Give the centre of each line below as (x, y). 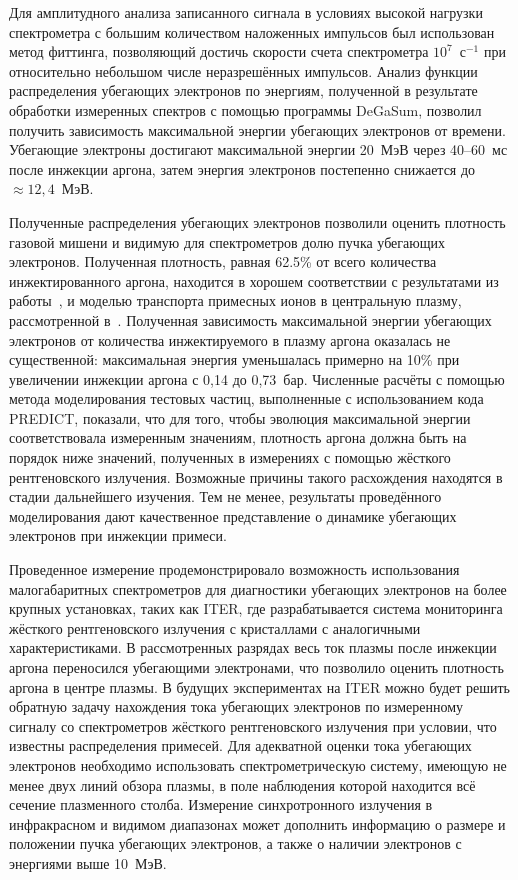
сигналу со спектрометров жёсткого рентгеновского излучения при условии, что (253, 725)
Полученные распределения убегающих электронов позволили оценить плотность (257, 221)
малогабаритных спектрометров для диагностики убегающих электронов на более (258, 588)
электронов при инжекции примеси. (118, 535)
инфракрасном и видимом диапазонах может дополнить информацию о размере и (257, 823)
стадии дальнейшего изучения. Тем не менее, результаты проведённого (225, 496)
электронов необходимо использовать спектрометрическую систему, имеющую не (258, 764)
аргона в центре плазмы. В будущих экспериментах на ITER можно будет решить (260, 686)
